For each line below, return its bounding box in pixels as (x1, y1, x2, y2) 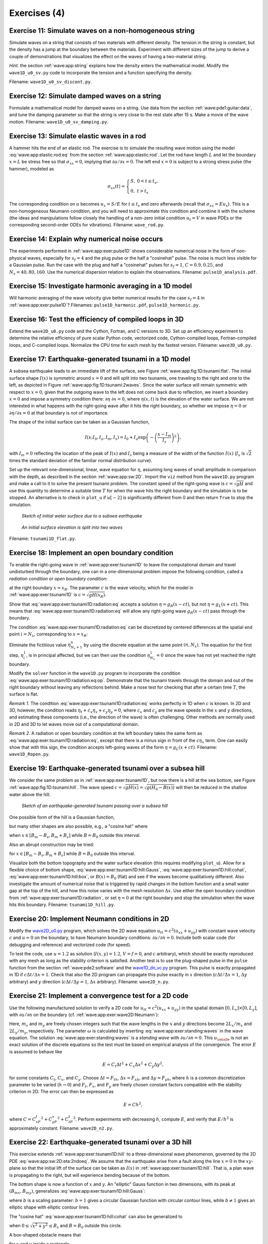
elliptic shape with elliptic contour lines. (9, 1204, 90, 1210)
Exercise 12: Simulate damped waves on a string (9, 92, 161, 100)
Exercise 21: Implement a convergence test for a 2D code (9, 992, 189, 1000)
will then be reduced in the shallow (175, 784, 247, 790)
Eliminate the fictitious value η (9, 642, 71, 648)
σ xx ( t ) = (107, 183, 125, 190)
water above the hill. (9, 791, 51, 797)
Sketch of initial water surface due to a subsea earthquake (21, 513, 142, 519)
